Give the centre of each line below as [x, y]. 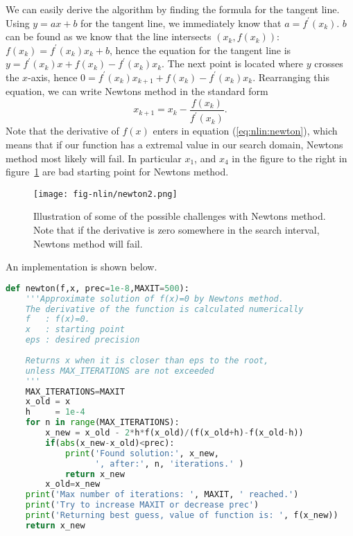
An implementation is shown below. [81, 267]
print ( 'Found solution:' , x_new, [142, 453]
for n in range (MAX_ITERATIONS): [102, 423]
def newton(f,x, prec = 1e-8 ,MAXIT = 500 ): [97, 288]
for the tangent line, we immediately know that [181, 23]
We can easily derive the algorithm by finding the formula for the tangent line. [173, 9]
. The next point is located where [232, 63]
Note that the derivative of [62, 131]
